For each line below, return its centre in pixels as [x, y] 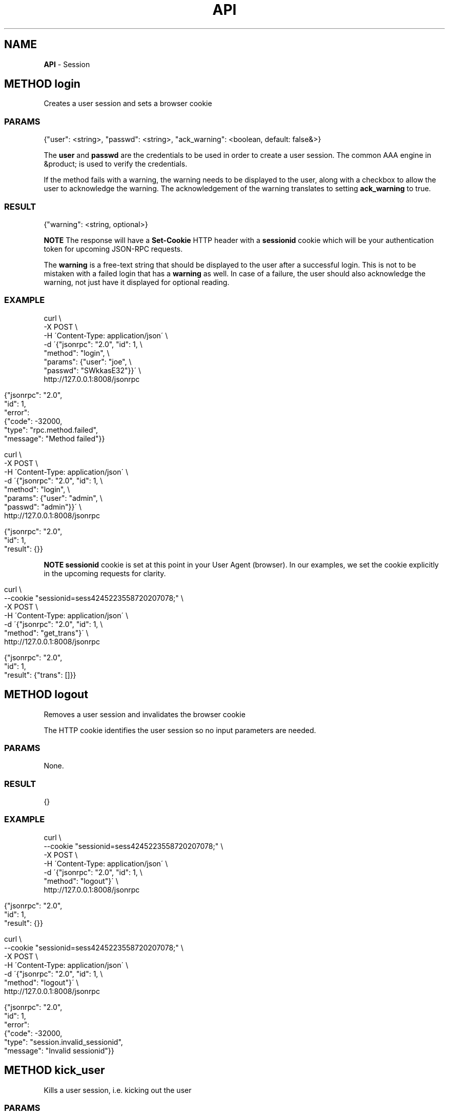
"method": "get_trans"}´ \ [46, 633]
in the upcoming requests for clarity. [105, 573]
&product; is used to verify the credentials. [116, 164]
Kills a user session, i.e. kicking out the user [118, 1090]
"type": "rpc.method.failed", [51, 430]
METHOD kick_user [55, 1070]
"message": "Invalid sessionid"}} [59, 1050]
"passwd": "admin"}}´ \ [43, 506]
